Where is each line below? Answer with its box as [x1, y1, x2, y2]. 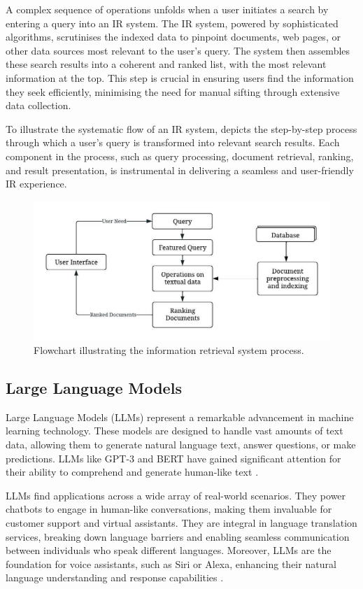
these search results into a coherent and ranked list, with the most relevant [6, 57, 327, 71]
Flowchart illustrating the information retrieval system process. [34, 343, 304, 357]
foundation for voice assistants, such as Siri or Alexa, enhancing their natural [6, 556, 336, 571]
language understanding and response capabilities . [6, 570, 224, 585]
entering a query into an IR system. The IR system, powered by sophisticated [6, 15, 339, 30]
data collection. [6, 98, 71, 113]
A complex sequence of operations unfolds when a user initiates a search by [6, 2, 329, 16]
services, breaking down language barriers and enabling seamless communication [6, 529, 350, 544]
